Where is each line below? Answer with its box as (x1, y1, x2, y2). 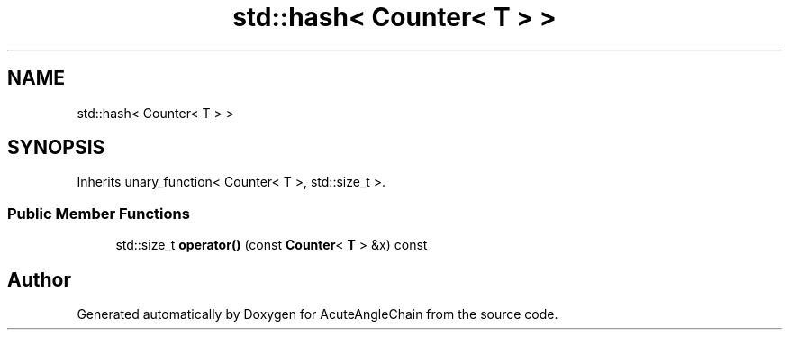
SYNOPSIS (7, 136, 105, 159)
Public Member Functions (7, 204, 190, 223)
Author (7, 268, 71, 291)
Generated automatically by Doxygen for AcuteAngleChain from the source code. (77, 306, 558, 323)
